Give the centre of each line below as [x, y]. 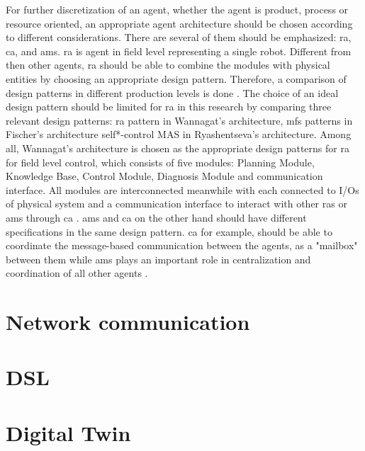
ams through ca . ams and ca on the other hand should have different [156, 217]
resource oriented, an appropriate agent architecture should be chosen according [179, 23]
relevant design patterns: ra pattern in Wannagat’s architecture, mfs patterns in [179, 120]
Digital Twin [68, 432]
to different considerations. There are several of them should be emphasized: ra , [179, 37]
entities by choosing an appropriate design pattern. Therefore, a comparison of [176, 78]
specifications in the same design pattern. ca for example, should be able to [169, 231]
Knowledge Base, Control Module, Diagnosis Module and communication [164, 176]
